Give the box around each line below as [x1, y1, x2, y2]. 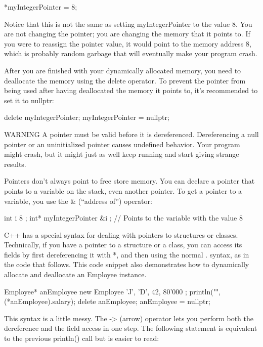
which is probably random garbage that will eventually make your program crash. [4, 48, 257, 59]
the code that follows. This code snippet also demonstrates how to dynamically [4, 259, 249, 270]
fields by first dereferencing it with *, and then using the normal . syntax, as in [4, 249, 249, 259]
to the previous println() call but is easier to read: [4, 333, 159, 343]
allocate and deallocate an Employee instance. [4, 269, 147, 280]
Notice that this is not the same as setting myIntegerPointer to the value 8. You [4, 18, 252, 29]
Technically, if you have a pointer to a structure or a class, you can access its [4, 239, 242, 250]
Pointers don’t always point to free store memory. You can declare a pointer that [4, 176, 255, 186]
